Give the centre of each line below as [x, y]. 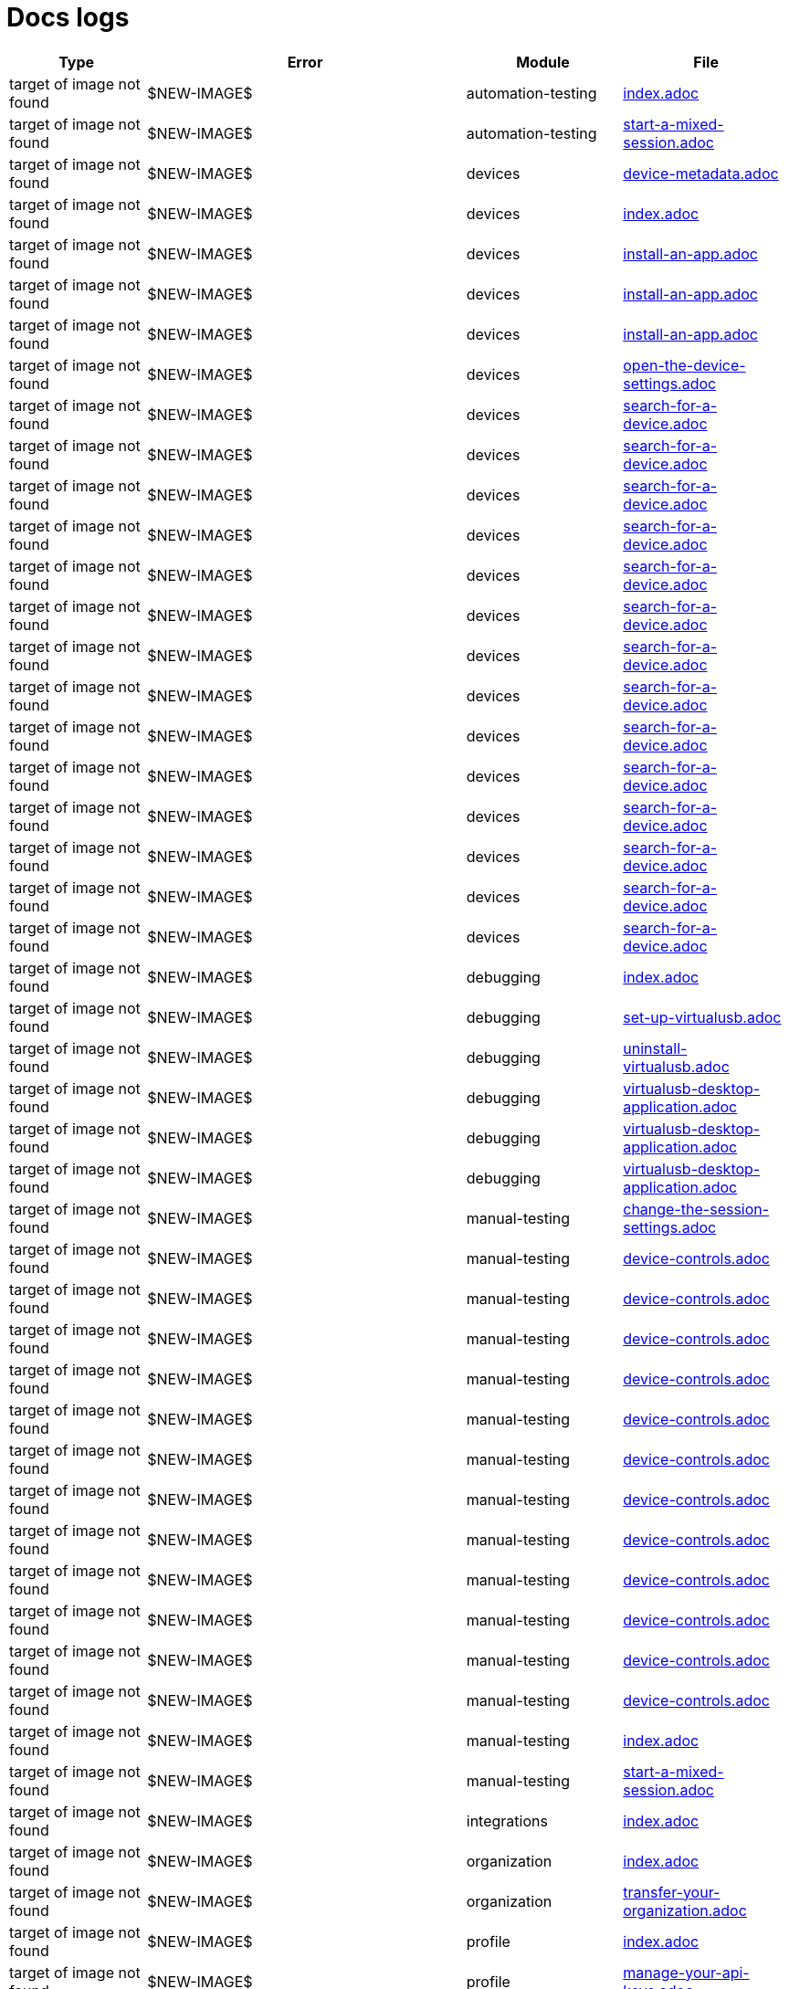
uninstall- [655, 1048]
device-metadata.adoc [701, 173]
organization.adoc [685, 1910]
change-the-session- [696, 1209]
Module [543, 62]
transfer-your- [672, 1892]
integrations [507, 1821]
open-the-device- [684, 365]
